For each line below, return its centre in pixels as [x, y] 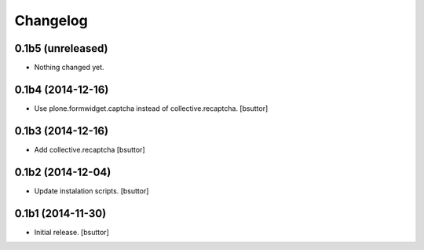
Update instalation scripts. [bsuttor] [91, 191]
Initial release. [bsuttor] [71, 232]
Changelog [51, 20]
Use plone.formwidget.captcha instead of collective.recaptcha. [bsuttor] [151, 108]
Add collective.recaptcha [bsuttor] [90, 149]
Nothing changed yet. [69, 68]
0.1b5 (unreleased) [62, 48]
